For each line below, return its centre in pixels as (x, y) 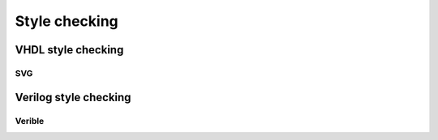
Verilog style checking (73, 97)
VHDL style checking (69, 50)
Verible (30, 121)
